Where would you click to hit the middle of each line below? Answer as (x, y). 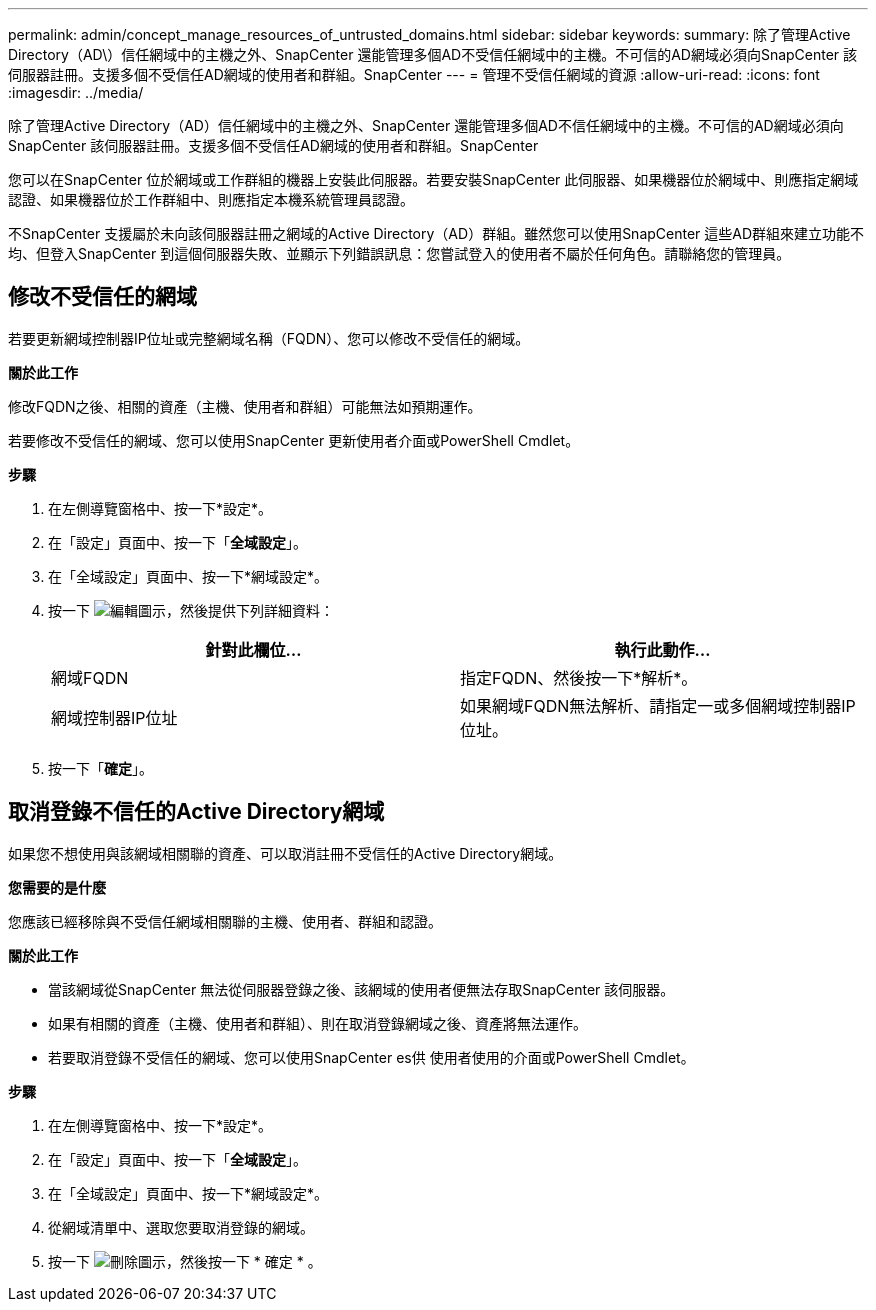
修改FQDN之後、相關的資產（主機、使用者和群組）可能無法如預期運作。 (245, 406)
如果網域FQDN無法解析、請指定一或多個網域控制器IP (658, 705)
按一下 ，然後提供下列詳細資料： (191, 610)
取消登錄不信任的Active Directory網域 (196, 812)
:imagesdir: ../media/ (76, 92)
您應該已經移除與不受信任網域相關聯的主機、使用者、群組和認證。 (225, 921)
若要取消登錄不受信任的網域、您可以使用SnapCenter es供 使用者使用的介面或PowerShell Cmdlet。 (371, 1057)
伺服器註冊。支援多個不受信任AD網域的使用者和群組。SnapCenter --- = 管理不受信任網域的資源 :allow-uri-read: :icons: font (414, 74)
